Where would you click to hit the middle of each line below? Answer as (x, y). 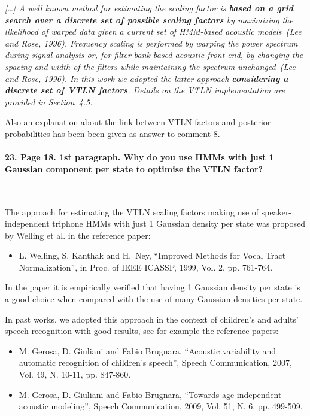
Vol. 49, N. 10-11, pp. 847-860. (75, 374)
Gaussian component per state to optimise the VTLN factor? (134, 168)
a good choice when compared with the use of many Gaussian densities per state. (154, 299)
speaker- (276, 212)
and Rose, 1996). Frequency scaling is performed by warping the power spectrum (151, 43)
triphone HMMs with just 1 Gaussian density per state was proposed (179, 224)
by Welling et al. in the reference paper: (78, 235)
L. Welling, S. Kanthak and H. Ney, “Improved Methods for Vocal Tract (152, 255)
